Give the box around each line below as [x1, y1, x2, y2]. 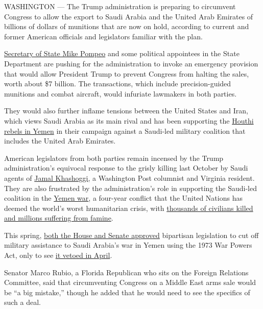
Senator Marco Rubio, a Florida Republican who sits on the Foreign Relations [4, 267, 249, 277]
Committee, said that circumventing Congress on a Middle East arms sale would [4, 277, 256, 288]
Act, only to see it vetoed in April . [4, 250, 112, 260]
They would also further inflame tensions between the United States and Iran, [4, 105, 248, 116]
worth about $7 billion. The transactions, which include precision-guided [4, 78, 231, 89]
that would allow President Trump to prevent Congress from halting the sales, [4, 68, 249, 79]
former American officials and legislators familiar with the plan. [4, 31, 203, 41]
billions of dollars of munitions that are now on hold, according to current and [4, 21, 249, 32]
